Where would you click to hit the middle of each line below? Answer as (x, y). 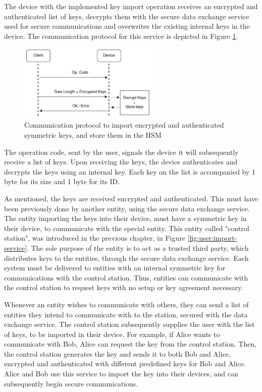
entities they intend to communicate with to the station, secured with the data (126, 314)
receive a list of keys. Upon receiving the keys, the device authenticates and (121, 162)
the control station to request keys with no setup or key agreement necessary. (124, 287)
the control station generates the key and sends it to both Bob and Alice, (117, 353)
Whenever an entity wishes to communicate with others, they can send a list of (126, 304)
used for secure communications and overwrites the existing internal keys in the (127, 26)
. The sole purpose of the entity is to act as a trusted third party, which (138, 247)
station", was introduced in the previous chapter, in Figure (95, 238)
